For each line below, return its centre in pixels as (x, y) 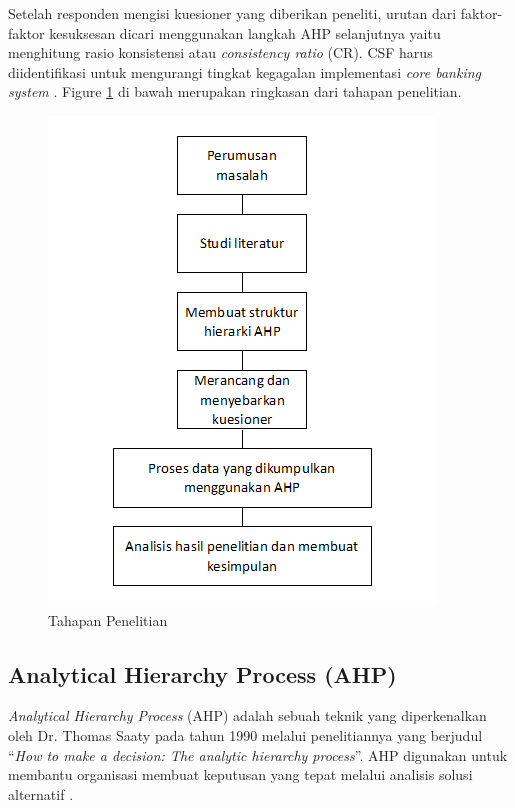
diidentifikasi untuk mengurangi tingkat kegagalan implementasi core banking (245, 71)
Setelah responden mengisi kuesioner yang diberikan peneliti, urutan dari (232, 13)
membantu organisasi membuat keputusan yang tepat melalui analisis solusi (240, 774)
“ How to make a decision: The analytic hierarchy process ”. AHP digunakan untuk (258, 754)
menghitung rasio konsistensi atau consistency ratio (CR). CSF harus (220, 52)
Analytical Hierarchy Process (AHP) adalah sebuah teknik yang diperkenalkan (247, 715)
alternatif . (41, 793)
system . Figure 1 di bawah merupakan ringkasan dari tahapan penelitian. (235, 91)
